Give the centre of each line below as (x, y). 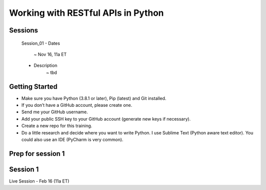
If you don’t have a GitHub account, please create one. (77, 105)
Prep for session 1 (37, 153)
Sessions (24, 30)
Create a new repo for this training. (57, 126)
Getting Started (33, 86)
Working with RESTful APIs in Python (86, 13)
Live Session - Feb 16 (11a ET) (39, 181)
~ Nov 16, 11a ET (50, 54)
